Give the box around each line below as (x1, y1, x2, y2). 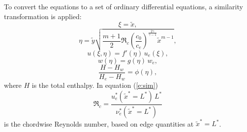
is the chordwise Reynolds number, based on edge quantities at (4, 118, 194, 129)
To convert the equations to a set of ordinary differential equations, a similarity (4, 1, 243, 11)
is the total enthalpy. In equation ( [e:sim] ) (31, 80, 158, 90)
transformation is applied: (4, 11, 82, 21)
